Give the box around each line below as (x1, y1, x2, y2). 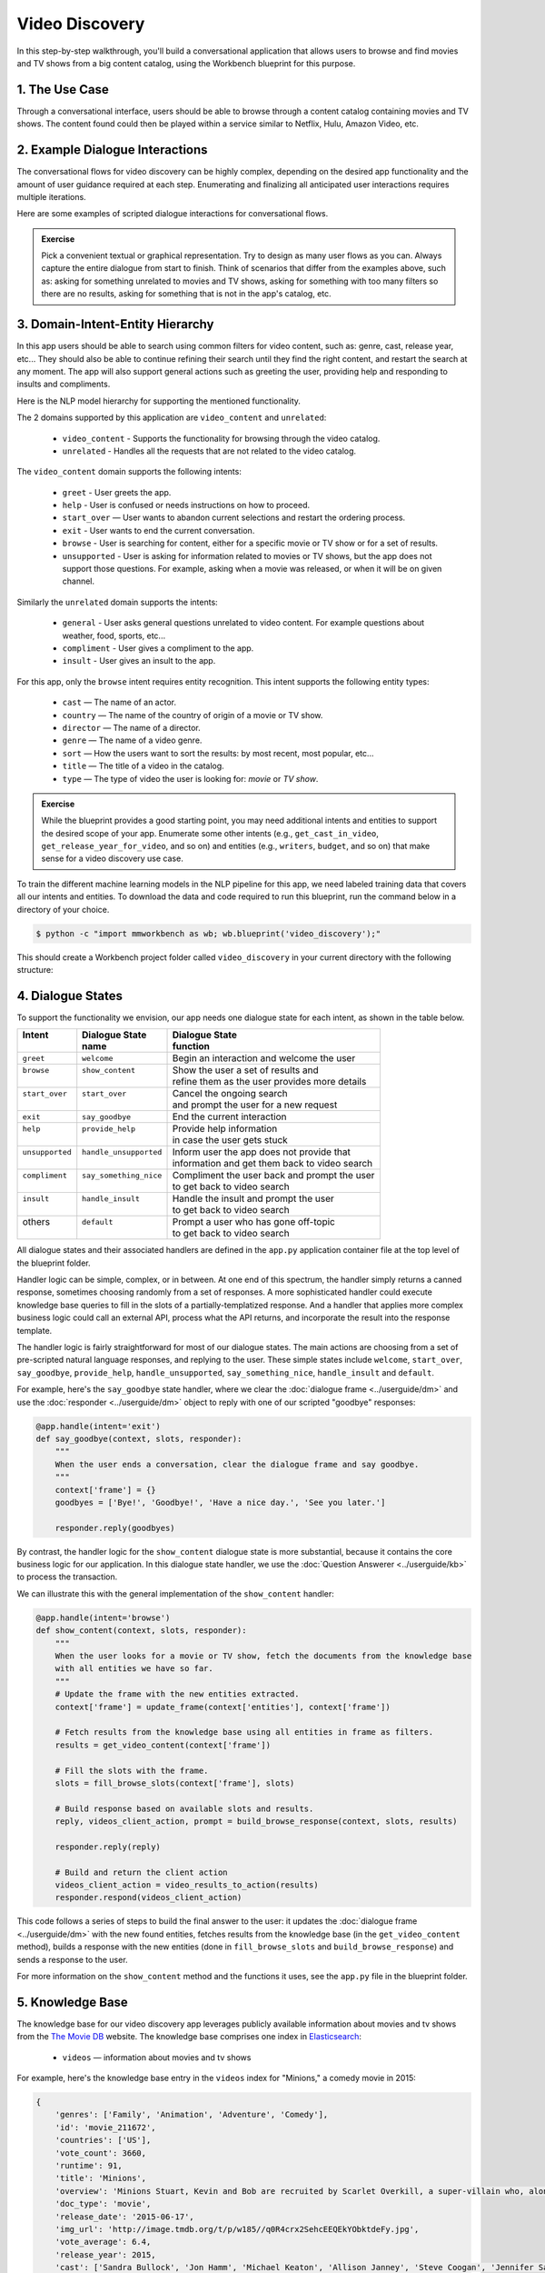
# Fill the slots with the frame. (54, 1765, 209, 1776)
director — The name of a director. (62, 722, 201, 733)
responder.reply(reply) (54, 1841, 161, 1852)
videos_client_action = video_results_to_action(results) (54, 1880, 319, 1890)
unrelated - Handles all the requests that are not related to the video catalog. (62, 446, 357, 456)
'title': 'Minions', (54, 2173, 147, 2184)
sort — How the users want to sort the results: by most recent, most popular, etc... (62, 747, 374, 758)
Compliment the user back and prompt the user (172, 1169, 375, 1182)
